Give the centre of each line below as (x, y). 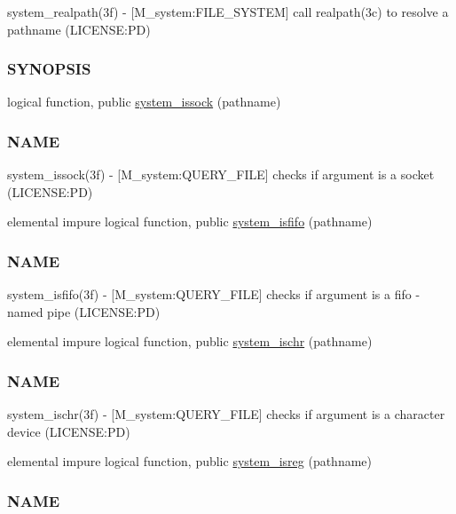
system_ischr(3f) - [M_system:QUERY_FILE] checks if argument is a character (226, 414)
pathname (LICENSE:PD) (79, 29)
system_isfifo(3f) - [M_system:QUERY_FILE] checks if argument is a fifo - (214, 294)
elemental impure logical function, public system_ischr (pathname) (190, 341)
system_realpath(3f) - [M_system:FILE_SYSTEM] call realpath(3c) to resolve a (228, 12)
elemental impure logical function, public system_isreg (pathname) (190, 461)
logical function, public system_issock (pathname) (144, 102)
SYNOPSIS (49, 69)
